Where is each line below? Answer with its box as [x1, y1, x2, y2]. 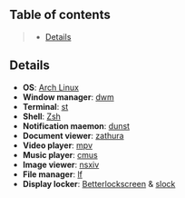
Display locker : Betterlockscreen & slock [22, 178, 176, 189]
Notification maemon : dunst [22, 120, 130, 131]
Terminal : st [22, 101, 69, 112]
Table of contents [9, 7, 111, 23]
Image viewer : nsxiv [22, 159, 100, 170]
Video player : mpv [22, 140, 93, 151]
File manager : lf [22, 168, 83, 180]
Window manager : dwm [22, 91, 115, 103]
